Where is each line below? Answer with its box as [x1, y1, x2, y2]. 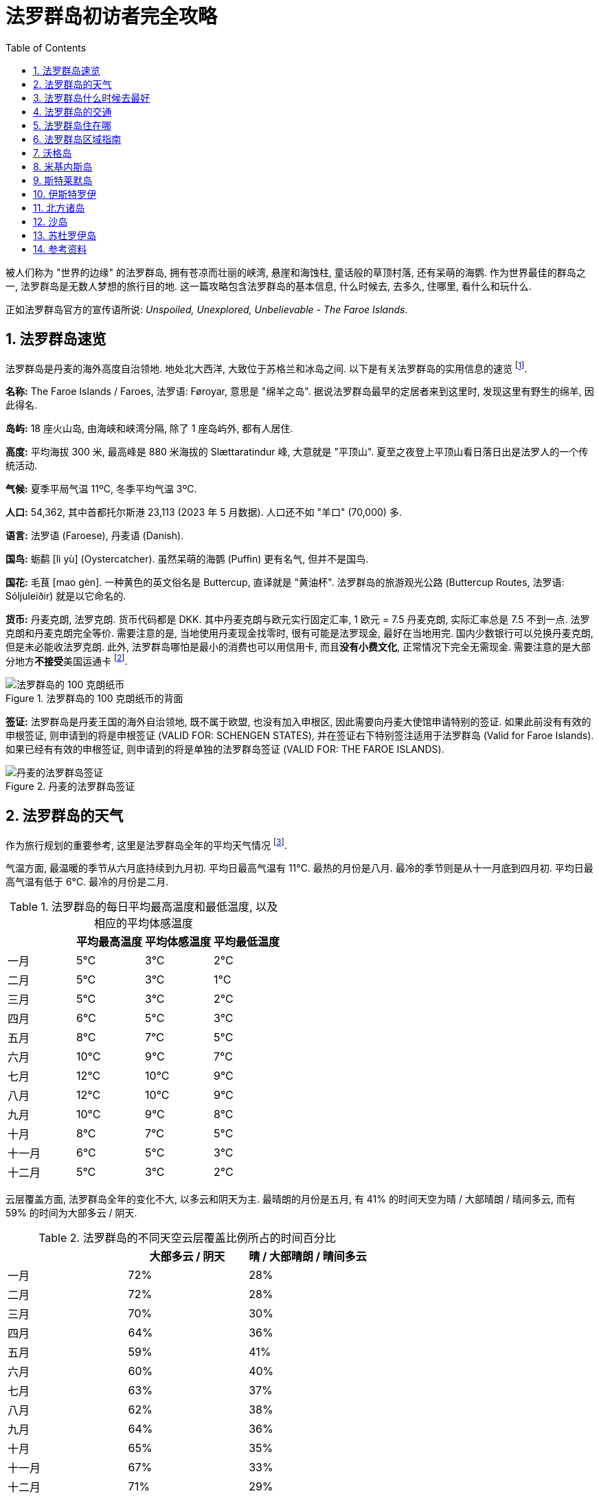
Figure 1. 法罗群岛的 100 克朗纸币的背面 [5, 692, 183, 704]
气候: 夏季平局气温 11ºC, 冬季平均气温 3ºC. [5, 483, 197, 495]
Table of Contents [5, 41, 87, 54]
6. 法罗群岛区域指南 [33, 133, 122, 145]
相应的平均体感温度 [94, 916, 194, 931]
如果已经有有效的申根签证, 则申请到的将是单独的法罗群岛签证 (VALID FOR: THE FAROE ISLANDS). [5, 743, 444, 755]
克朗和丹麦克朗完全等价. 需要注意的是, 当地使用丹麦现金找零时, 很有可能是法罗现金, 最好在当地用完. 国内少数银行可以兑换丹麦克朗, [5, 627, 594, 639]
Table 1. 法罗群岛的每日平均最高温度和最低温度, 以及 [9, 900, 278, 914]
